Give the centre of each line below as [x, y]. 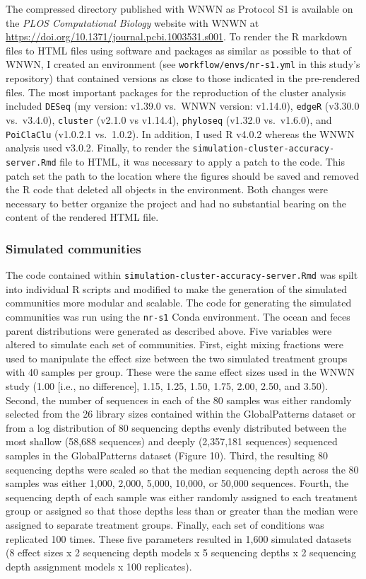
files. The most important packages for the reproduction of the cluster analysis [176, 92]
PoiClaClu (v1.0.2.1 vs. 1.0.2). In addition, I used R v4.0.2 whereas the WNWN [180, 133]
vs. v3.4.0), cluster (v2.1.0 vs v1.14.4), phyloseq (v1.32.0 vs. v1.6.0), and [169, 119]
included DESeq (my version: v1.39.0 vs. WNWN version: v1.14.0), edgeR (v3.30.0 [183, 106]
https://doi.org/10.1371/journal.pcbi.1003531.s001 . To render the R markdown [177, 36]
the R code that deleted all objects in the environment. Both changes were [167, 189]
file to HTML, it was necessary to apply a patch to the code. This [202, 161]
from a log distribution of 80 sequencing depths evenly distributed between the [176, 427]
